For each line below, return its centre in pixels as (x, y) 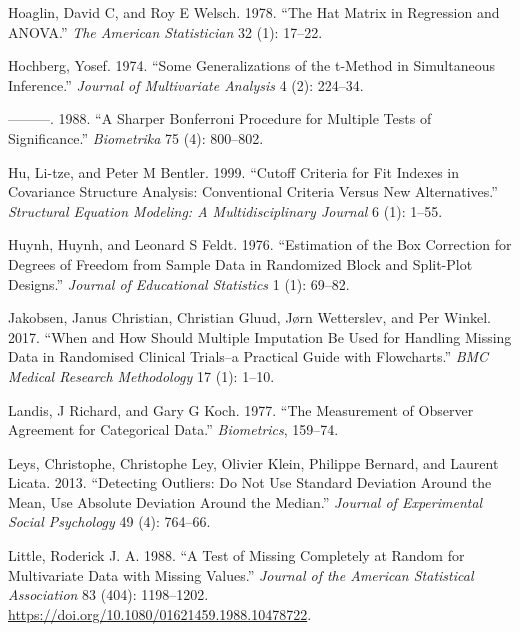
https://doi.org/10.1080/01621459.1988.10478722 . (160, 613)
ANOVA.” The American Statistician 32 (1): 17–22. (165, 31)
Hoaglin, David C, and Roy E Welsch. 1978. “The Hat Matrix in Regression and (254, 12)
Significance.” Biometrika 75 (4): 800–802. (136, 137)
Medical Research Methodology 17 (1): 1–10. (141, 375)
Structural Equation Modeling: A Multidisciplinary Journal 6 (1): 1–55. (225, 210)
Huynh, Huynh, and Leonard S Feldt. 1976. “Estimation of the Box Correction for (260, 244)
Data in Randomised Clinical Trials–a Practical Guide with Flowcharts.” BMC (248, 356)
